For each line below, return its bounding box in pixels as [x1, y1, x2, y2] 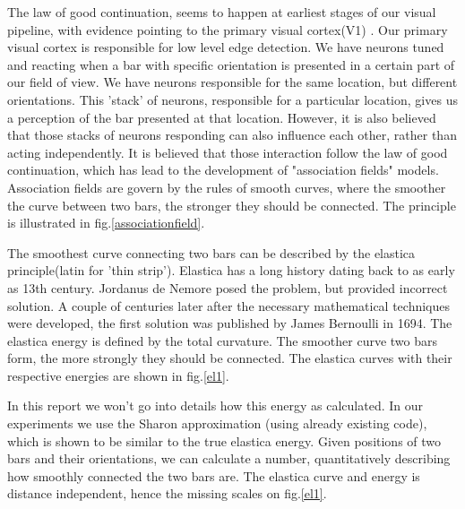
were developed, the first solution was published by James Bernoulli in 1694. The [7, 314, 452, 332]
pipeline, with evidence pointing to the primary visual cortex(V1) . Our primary [7, 20, 448, 39]
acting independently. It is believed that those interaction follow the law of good [7, 142, 448, 161]
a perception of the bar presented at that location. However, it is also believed [7, 108, 436, 126]
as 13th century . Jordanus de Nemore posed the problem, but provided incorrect [7, 278, 448, 297]
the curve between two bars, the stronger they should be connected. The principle [7, 195, 456, 214]
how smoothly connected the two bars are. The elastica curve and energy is [7, 466, 420, 485]
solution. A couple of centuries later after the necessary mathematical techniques [7, 296, 451, 315]
